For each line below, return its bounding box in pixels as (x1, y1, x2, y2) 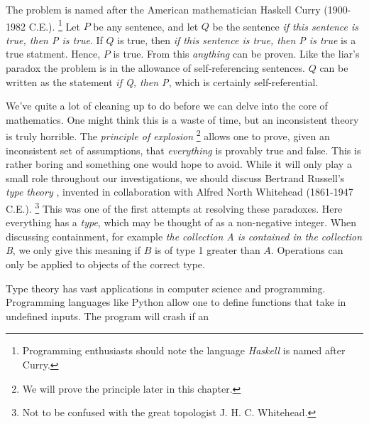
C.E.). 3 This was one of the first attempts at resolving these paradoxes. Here (6, 199, 343, 216)
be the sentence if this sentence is (212, 18, 359, 33)
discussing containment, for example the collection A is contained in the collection (6, 228, 363, 243)
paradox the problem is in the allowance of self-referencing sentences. (6, 60, 305, 75)
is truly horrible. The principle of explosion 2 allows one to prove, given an (6, 127, 330, 144)
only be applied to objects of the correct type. (6, 257, 205, 272)
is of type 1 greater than (154, 243, 260, 258)
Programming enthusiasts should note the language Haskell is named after (22, 343, 346, 358)
